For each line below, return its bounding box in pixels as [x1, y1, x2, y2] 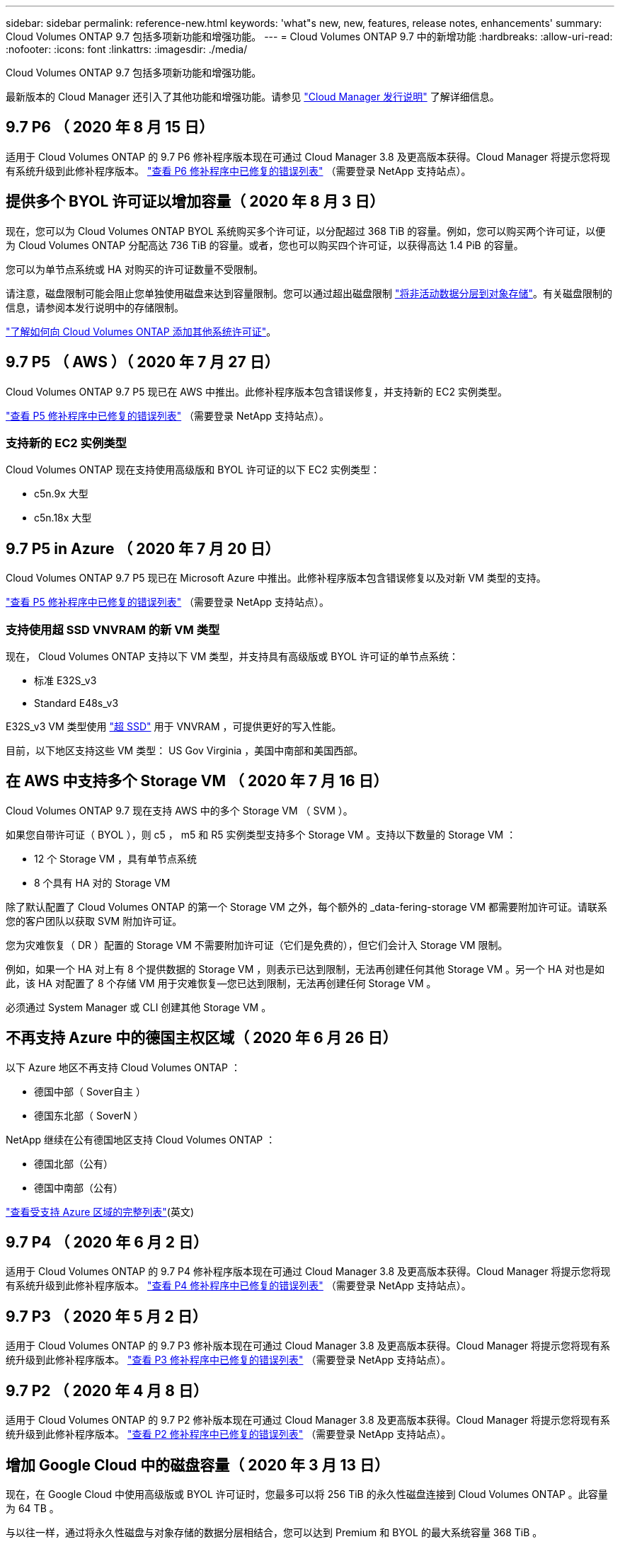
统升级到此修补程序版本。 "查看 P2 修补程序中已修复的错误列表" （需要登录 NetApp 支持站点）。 [6, 1428, 452, 1441]
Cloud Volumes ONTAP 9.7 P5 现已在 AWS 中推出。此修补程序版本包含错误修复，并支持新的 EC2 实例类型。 [6, 385, 507, 398]
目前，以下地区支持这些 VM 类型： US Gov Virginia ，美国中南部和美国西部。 [6, 744, 364, 756]
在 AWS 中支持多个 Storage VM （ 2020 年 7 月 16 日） [6, 772, 389, 790]
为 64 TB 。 [6, 1502, 59, 1514]
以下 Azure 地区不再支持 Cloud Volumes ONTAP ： [6, 1061, 241, 1073]
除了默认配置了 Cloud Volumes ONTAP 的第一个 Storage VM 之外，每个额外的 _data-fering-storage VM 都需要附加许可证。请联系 [6, 900, 607, 913]
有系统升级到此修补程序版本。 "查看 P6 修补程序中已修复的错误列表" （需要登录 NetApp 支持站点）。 [6, 164, 471, 177]
